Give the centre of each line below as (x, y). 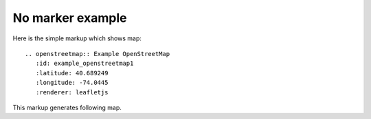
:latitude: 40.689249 (72, 73)
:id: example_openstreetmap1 (85, 64)
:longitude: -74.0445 (72, 83)
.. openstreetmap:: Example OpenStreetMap (98, 54)
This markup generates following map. (67, 107)
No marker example (70, 18)
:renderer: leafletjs (72, 92)
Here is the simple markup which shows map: (77, 38)
